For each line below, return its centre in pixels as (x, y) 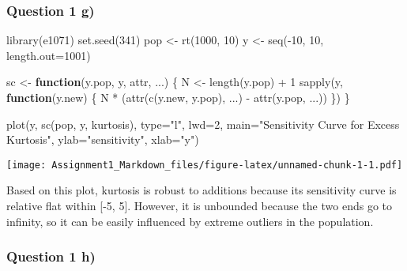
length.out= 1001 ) (49, 55)
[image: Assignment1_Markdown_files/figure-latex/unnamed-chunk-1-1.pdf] (205, 165)
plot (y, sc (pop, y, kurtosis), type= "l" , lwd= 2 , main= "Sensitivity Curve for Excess (203, 124)
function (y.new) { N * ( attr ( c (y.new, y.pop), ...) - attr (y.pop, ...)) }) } (178, 97)
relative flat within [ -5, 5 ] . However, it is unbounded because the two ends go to (199, 206)
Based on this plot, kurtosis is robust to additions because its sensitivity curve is (202, 190)
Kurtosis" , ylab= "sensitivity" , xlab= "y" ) (103, 139)
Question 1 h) (51, 256)
